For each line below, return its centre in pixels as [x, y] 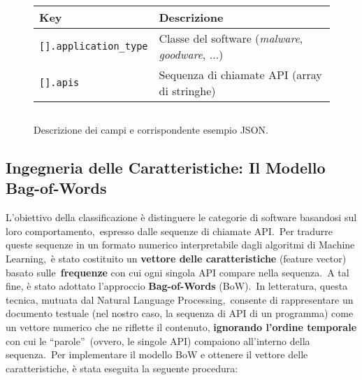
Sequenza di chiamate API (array [240, 75]
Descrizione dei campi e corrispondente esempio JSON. [151, 129]
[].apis [59, 83]
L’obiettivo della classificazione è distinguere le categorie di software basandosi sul [181, 217]
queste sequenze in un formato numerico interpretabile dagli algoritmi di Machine [180, 245]
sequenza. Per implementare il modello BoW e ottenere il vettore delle [157, 354]
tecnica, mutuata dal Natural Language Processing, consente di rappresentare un [180, 299]
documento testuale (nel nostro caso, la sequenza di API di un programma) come [180, 313]
